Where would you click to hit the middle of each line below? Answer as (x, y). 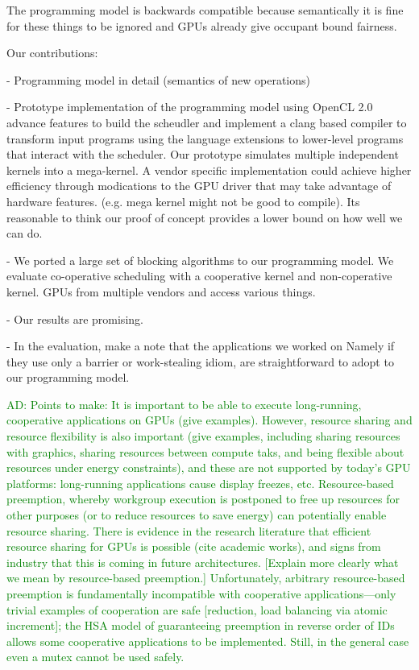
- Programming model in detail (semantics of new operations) (158, 79)
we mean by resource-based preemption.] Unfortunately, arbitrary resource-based (206, 578)
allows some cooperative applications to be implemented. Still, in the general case (208, 641)
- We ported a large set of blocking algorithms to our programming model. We (200, 260)
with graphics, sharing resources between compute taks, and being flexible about (205, 451)
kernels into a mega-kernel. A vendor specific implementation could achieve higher (209, 170)
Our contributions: (52, 53)
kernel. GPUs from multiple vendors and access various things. (161, 291)
